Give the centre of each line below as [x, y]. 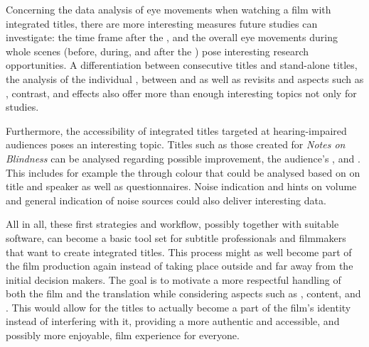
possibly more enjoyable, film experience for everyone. [123, 335]
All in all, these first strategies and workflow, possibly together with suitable [172, 224]
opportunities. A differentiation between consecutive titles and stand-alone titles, [182, 65]
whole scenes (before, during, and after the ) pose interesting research [157, 51]
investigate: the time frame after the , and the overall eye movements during [172, 37]
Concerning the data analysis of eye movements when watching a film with [169, 9]
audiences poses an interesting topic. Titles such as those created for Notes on [176, 144]
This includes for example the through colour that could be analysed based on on [183, 172]
